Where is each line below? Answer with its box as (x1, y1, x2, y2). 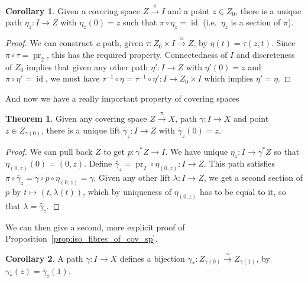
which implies (204, 72, 254, 84)
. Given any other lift (93, 171, 171, 184)
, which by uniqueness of (83, 186, 171, 198)
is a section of (231, 16, 281, 28)
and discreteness (236, 48, 295, 60)
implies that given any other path (26, 60, 148, 73)
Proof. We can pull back (5, 145, 93, 157)
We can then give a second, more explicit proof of (5, 220, 185, 233)
